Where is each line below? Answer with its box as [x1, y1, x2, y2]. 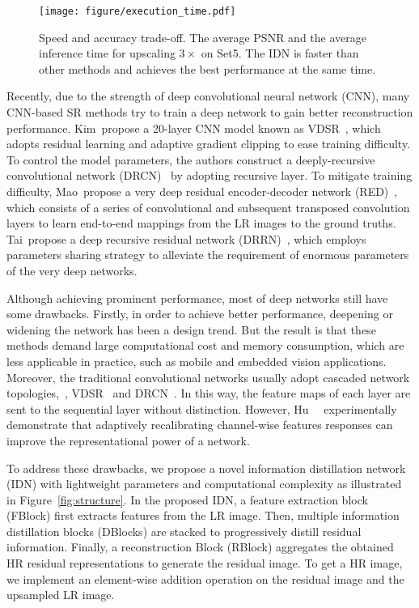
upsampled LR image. [6, 586, 115, 603]
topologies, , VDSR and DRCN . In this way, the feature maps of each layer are [6, 385, 411, 402]
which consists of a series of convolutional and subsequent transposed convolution [6, 198, 410, 215]
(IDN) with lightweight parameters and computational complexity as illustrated [6, 475, 402, 492]
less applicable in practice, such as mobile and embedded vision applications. [6, 352, 387, 369]
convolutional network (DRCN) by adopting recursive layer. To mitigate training [6, 167, 413, 184]
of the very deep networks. [6, 261, 138, 278]
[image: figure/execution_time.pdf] [39, 6, 236, 17]
